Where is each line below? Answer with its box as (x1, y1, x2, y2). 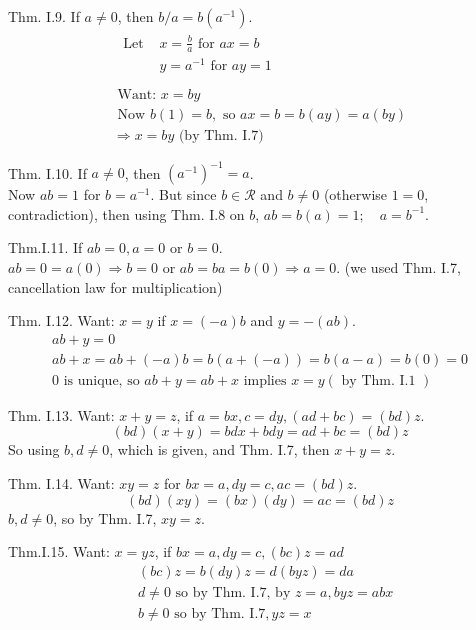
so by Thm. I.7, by (175, 585, 291, 600)
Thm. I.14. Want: (8, 472, 115, 493)
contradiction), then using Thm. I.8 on (8, 203, 245, 224)
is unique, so (63, 373, 140, 388)
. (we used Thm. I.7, (336, 256, 461, 277)
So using (8, 439, 60, 460)
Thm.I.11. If (8, 237, 83, 258)
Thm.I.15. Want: (8, 541, 110, 562)
